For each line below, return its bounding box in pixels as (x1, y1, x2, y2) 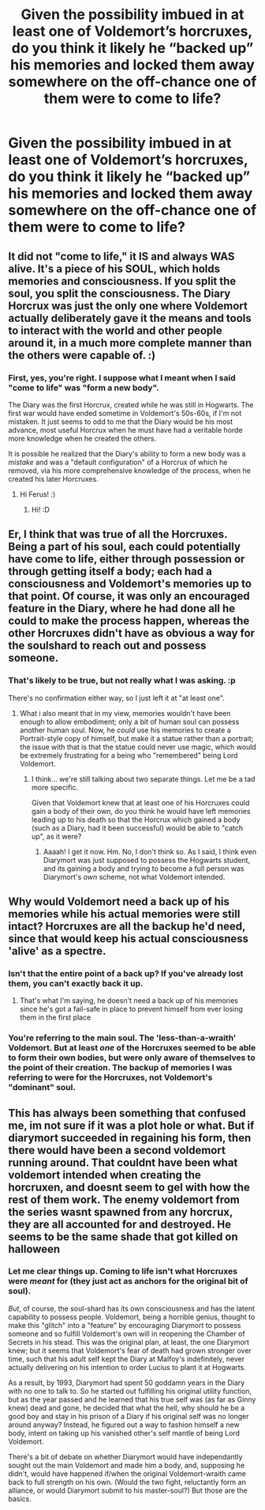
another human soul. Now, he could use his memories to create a (19, 725, 231, 735)
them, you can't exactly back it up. (8, 978, 144, 989)
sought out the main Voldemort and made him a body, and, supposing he (8, 1460, 245, 1470)
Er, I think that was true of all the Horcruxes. (8, 528, 228, 541)
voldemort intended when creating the (8, 1168, 201, 1182)
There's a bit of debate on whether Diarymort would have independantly (8, 1451, 243, 1461)
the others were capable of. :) (8, 348, 156, 361)
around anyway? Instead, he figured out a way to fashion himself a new (8, 1420, 240, 1429)
